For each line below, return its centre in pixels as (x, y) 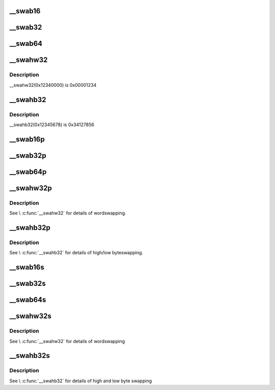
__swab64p (28, 172)
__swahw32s (31, 316)
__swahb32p (30, 227)
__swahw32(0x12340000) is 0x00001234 (53, 85)
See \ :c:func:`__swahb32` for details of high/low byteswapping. (76, 253)
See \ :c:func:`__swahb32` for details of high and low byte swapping (81, 381)
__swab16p (27, 139)
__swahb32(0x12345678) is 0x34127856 (52, 125)
